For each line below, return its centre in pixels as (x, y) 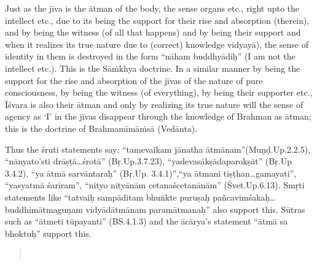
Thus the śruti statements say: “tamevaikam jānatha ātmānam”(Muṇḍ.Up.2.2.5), (158, 149)
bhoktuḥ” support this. (48, 233)
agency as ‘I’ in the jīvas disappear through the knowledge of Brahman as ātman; (158, 116)
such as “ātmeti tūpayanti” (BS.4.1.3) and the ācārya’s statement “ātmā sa (147, 221)
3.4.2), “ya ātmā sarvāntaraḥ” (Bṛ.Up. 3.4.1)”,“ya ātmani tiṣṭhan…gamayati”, (151, 173)
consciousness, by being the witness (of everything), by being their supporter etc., (159, 92)
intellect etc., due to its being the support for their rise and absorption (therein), (157, 20)
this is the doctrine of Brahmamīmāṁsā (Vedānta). (101, 128)
